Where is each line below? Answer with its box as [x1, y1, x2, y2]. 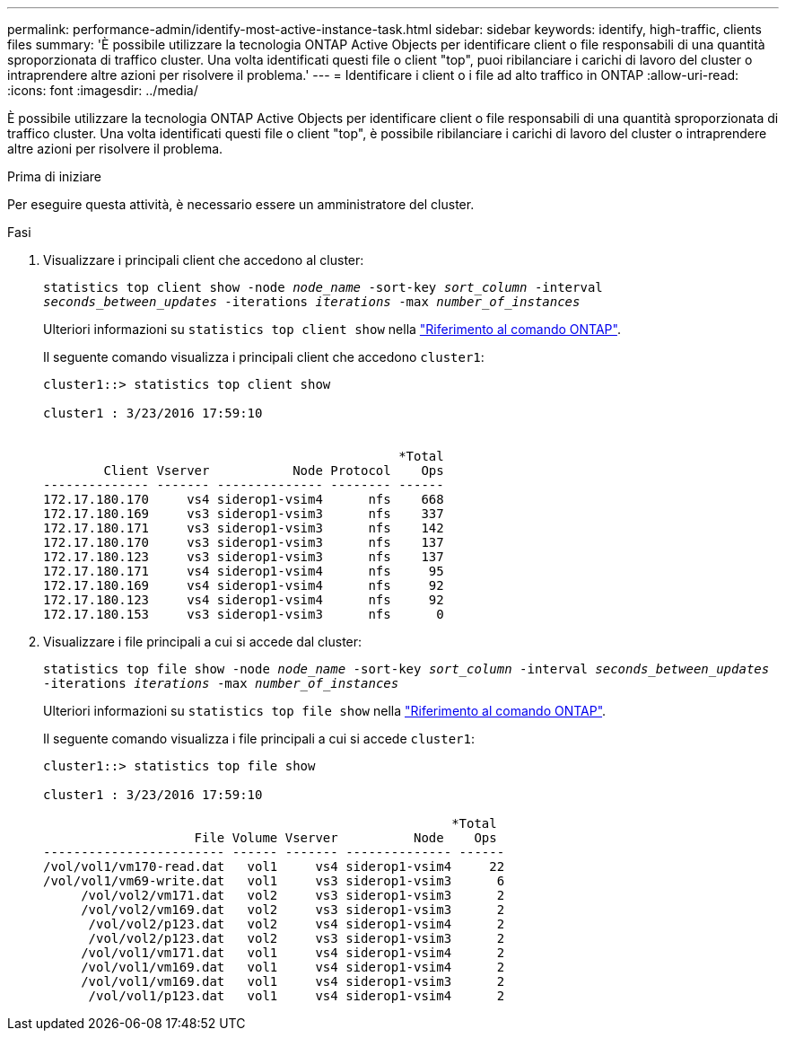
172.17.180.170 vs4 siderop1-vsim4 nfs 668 [43, 492, 444, 506]
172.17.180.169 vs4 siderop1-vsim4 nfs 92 [43, 578, 444, 593]
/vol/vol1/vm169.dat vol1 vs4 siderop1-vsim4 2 [81, 960, 505, 974]
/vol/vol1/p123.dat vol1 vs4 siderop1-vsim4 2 [88, 989, 505, 1003]
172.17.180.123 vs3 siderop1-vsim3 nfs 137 [43, 550, 444, 564]
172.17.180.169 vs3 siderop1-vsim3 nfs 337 [43, 506, 444, 521]
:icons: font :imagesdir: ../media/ [7, 83, 198, 98]
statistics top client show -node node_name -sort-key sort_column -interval [43, 280, 603, 295]
